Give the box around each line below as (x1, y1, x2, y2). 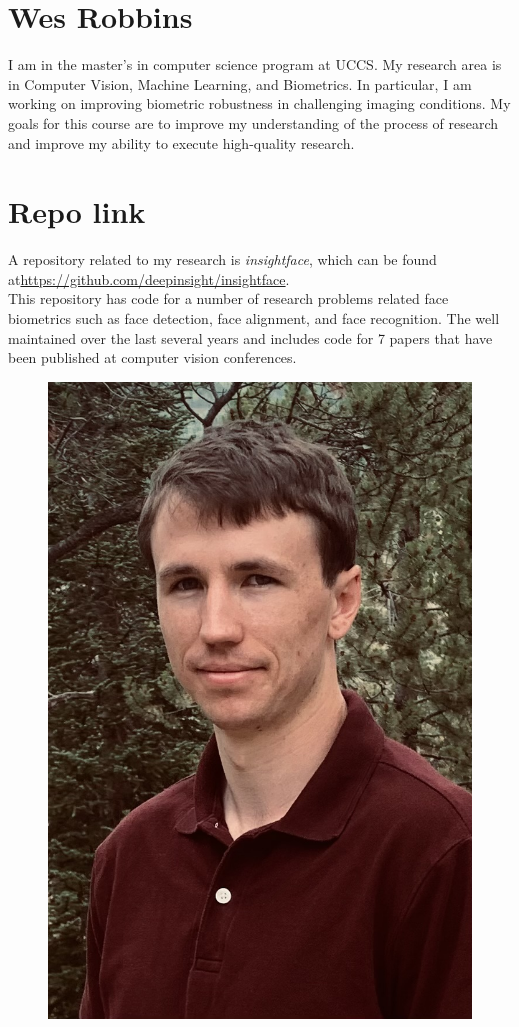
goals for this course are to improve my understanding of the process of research (8, 112, 499, 133)
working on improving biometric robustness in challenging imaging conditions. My (8, 93, 511, 114)
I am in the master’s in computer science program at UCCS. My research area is (8, 54, 502, 75)
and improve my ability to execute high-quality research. (8, 132, 355, 153)
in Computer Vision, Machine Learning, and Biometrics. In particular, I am (8, 73, 472, 94)
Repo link (8, 191, 146, 232)
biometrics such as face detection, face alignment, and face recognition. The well (8, 308, 500, 328)
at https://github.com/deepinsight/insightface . (8, 268, 290, 289)
